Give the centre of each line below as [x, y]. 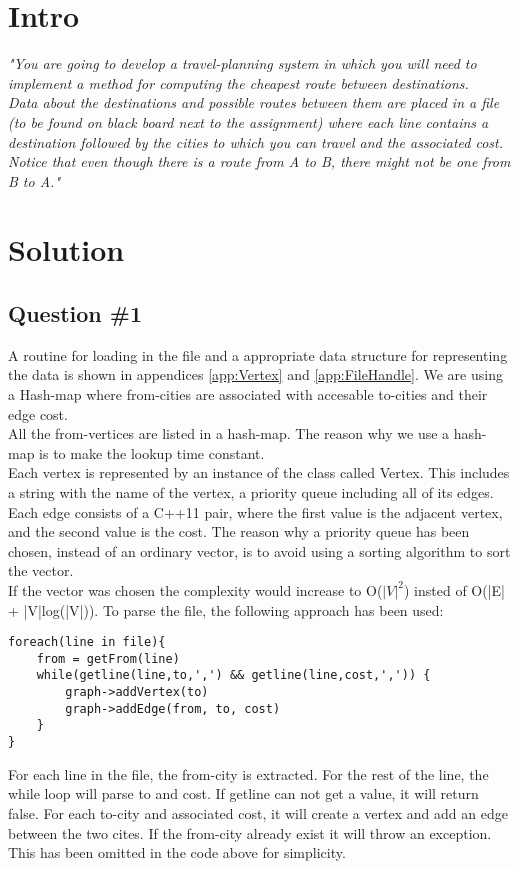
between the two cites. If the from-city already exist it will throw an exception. [250, 832]
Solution [66, 249]
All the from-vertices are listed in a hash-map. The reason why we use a [229, 433]
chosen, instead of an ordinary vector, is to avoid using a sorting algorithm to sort [259, 550]
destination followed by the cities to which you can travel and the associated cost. [256, 141]
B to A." [34, 180]
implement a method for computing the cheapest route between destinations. [238, 82]
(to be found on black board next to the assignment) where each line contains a [248, 121]
